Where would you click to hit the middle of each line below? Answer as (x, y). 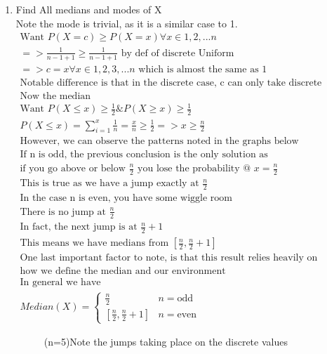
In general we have (60, 283)
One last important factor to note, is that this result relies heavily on (169, 258)
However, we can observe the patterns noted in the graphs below (159, 142)
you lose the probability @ (194, 169)
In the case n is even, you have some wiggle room (126, 198)
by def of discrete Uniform (178, 53)
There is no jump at (63, 212)
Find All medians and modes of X (89, 9)
